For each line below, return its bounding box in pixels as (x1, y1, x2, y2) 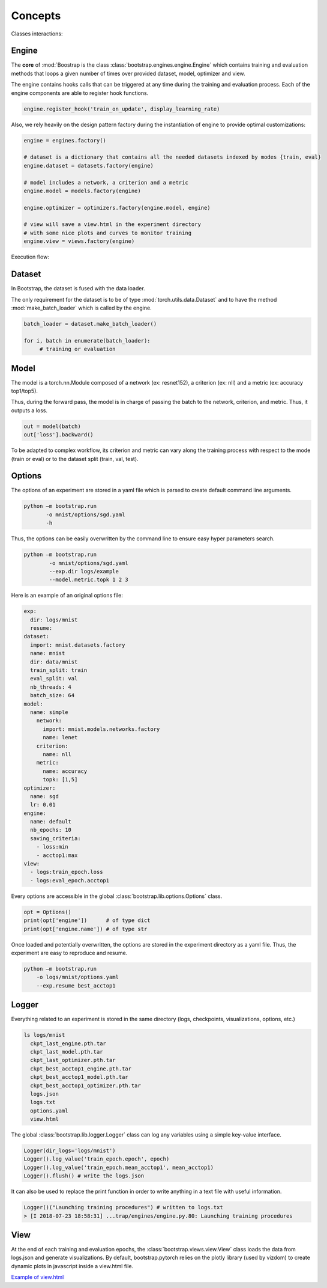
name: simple (30, 709, 68, 715)
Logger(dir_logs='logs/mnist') (23, 1147, 116, 1154)
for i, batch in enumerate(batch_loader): (23, 337, 151, 344)
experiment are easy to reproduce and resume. (11, 949, 128, 956)
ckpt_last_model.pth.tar (30, 1048, 103, 1055)
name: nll (43, 751, 72, 757)
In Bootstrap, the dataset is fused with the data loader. (11, 285, 145, 292)
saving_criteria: (30, 835, 81, 841)
